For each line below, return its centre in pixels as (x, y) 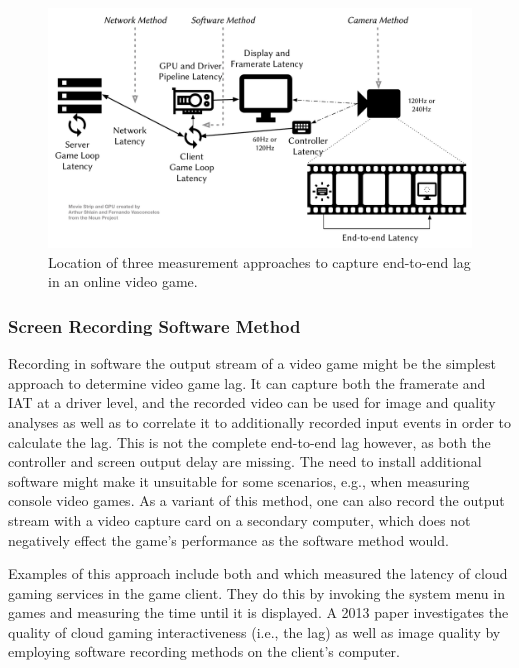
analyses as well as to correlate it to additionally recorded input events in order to (260, 421)
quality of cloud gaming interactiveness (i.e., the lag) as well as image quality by (254, 631)
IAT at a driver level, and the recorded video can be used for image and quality (252, 402)
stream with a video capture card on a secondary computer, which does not (239, 519)
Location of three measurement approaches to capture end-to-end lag (259, 261)
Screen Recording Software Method (154, 325)
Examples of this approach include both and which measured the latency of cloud (258, 573)
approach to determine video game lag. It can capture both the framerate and (247, 382)
